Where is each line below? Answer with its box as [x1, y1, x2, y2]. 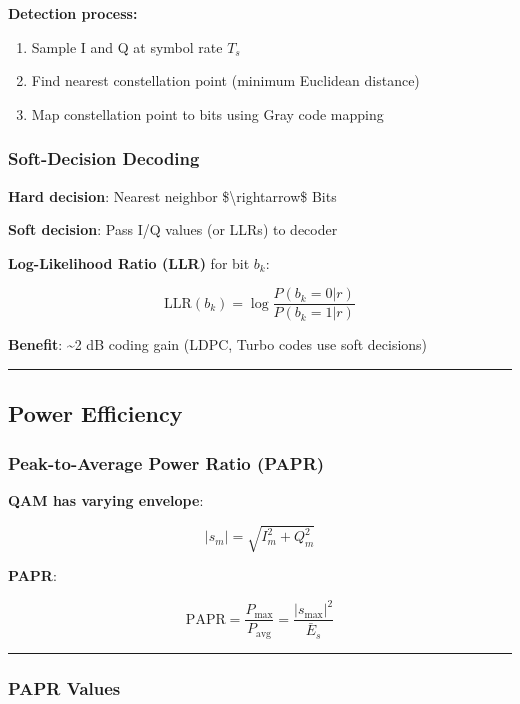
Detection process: [8, 3, 138, 23]
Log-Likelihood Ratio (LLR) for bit [8, 252, 250, 273]
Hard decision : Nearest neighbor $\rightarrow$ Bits [8, 185, 337, 206]
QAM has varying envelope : [8, 490, 204, 511]
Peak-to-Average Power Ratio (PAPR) [8, 450, 325, 475]
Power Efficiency [8, 398, 183, 429]
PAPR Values [8, 675, 121, 700]
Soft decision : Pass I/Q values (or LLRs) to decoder [8, 219, 338, 240]
